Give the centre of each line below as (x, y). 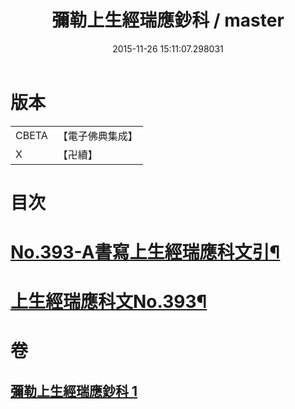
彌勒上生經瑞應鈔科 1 (74, 391)
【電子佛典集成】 (97, 136)
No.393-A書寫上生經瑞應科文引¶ (145, 252)
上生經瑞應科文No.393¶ (109, 302)
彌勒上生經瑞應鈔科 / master (168, 20)
